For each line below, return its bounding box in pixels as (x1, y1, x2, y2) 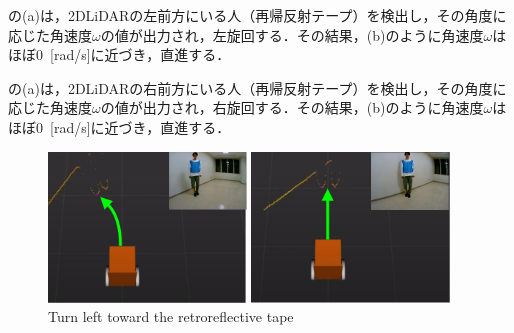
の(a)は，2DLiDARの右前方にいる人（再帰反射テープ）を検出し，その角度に (8, 77, 507, 98)
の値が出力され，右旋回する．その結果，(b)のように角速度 (100, 97, 484, 118)
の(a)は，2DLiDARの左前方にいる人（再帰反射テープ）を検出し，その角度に (8, 5, 507, 25)
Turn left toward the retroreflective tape (48, 306, 294, 327)
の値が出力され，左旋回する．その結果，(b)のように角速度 (100, 24, 484, 45)
